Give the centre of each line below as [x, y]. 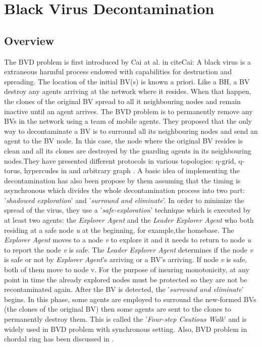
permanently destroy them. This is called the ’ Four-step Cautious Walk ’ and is [125, 319]
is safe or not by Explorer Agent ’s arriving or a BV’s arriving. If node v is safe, [126, 259]
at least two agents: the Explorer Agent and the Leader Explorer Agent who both [129, 220]
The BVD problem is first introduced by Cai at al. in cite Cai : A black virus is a [127, 61]
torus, [13, 170]
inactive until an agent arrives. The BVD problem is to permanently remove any [128, 111]
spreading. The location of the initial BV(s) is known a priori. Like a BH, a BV [127, 81]
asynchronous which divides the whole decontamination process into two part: [124, 190]
